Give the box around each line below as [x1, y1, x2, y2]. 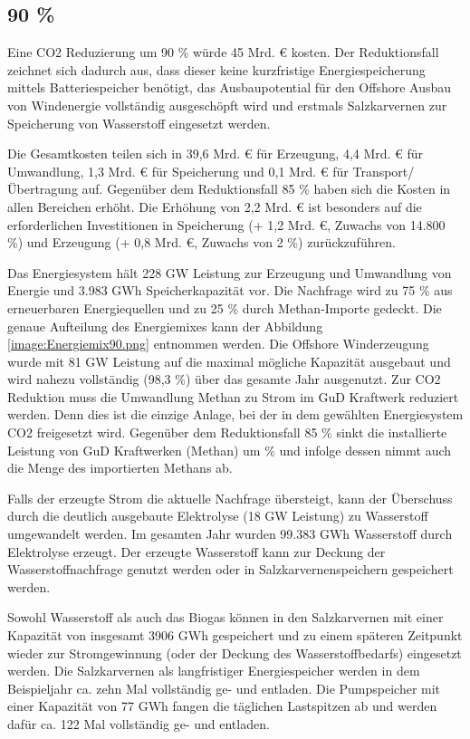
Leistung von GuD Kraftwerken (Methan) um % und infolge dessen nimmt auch [7, 440, 452, 459]
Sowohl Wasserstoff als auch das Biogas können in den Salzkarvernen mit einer [7, 608, 444, 627]
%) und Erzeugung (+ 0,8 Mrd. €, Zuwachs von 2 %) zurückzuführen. [7, 233, 396, 252]
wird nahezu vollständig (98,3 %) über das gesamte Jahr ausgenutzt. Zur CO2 [7, 369, 441, 389]
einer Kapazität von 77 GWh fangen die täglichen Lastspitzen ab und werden [7, 696, 437, 715]
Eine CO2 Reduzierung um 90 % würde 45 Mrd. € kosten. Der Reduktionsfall [7, 43, 439, 62]
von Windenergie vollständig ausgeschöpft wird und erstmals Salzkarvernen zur [7, 95, 447, 114]
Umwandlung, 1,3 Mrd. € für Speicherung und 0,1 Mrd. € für [7, 161, 349, 180]
